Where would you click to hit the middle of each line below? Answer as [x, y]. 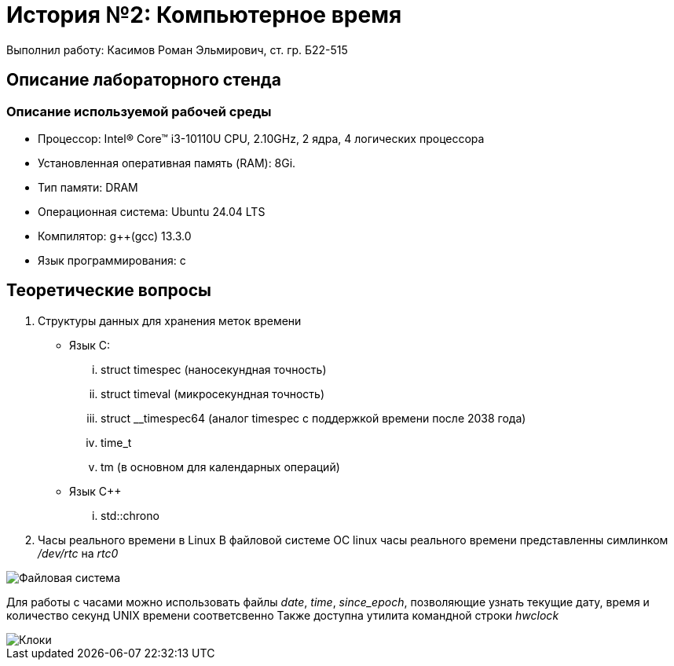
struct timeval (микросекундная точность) [213, 393]
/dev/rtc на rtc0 [78, 553]
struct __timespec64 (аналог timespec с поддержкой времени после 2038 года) [313, 418]
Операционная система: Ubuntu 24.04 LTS [152, 211]
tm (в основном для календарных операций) [220, 467]
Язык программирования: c [112, 260]
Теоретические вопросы [109, 291]
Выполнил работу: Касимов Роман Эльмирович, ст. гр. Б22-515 [177, 49]
